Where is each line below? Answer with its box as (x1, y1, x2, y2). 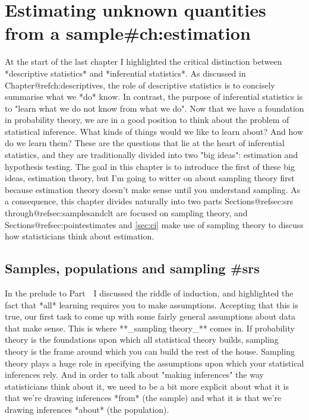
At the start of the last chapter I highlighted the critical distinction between (5, 55, 282, 68)
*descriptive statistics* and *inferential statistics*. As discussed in (5, 67, 246, 79)
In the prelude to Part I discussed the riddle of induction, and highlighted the (5, 287, 294, 299)
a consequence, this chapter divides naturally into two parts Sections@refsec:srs (5, 195, 294, 207)
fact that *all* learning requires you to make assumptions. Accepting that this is (5, 298, 298, 311)
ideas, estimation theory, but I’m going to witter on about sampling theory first (5, 172, 295, 184)
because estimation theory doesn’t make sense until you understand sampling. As (5, 183, 301, 195)
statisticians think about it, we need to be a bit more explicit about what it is (5, 380, 289, 392)
